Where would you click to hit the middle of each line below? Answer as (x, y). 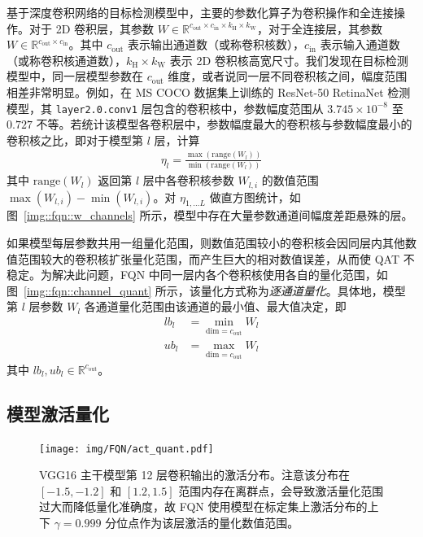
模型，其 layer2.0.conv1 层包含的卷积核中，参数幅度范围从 (165, 108)
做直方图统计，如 (255, 196)
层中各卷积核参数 (188, 180)
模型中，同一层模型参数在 (75, 76)
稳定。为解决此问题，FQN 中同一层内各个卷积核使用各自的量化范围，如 (197, 275)
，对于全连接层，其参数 (319, 28)
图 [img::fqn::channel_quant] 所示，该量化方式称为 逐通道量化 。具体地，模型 (206, 290)
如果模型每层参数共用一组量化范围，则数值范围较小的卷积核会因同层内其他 (206, 242)
